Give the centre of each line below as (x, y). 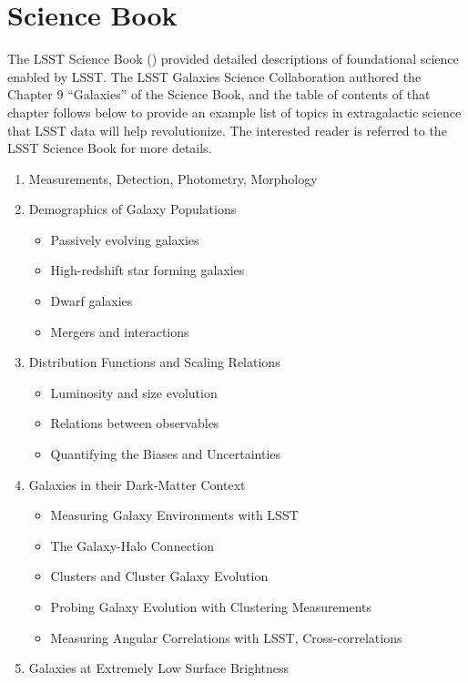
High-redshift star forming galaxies (148, 270)
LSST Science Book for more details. (110, 148)
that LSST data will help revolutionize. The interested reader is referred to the (227, 130)
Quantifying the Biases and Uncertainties (166, 454)
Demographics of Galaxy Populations (132, 209)
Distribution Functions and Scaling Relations (154, 362)
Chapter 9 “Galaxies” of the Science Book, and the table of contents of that (219, 94)
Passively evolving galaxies (125, 239)
